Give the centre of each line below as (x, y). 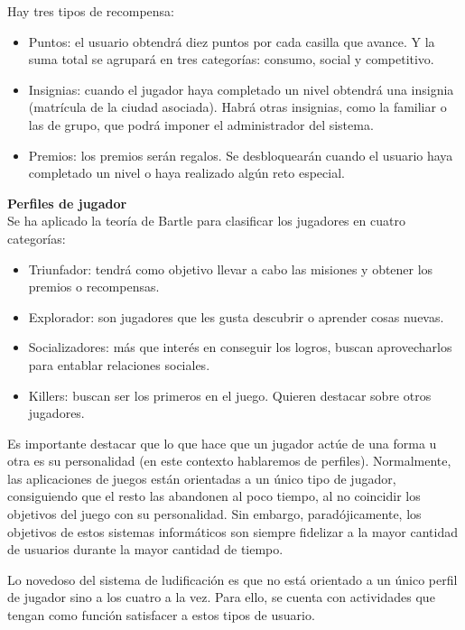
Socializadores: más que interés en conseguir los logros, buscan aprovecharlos (240, 347)
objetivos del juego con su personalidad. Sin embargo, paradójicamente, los (214, 514)
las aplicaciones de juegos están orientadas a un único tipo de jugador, (202, 478)
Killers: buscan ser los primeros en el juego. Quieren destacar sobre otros (230, 395)
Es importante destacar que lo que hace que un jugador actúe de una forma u (222, 443)
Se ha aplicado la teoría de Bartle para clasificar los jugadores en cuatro (206, 221)
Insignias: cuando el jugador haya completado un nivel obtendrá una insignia (241, 89)
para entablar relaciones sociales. (119, 364)
